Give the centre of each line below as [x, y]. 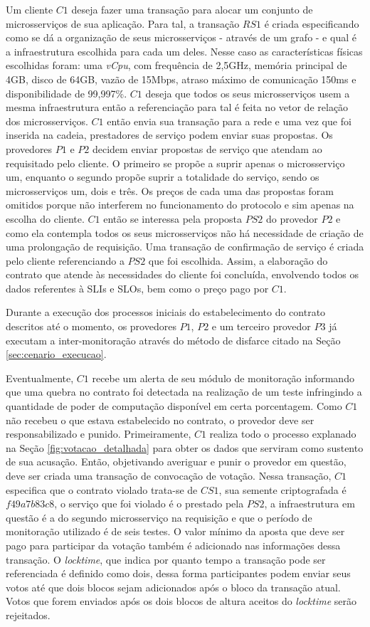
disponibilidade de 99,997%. [67, 93]
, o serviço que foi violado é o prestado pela [149, 504]
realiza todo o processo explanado [283, 434]
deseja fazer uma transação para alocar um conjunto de [192, 9]
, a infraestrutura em [310, 504]
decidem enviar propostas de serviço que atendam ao [207, 148]
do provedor [292, 218]
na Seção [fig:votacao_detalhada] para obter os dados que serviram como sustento [185, 447]
